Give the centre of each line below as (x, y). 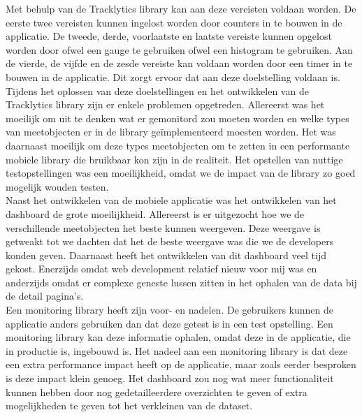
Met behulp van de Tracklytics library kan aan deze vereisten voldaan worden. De (181, 8)
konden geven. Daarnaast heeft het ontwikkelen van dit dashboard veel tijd (166, 255)
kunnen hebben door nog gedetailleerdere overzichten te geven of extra (157, 392)
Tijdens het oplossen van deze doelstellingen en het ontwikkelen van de (157, 90)
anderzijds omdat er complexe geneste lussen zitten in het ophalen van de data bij (181, 282)
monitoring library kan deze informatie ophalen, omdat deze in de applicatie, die (178, 337)
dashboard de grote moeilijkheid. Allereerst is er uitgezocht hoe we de (155, 213)
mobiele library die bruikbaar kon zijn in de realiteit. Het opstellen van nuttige (174, 159)
